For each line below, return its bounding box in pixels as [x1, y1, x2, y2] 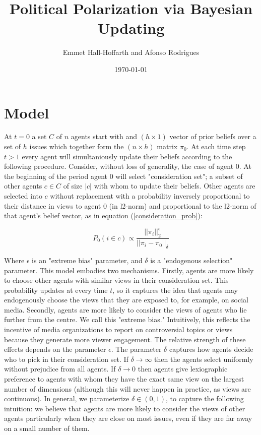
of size [63, 180, 83, 191]
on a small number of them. [4, 423, 90, 433]
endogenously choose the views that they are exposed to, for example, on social [4, 294, 248, 305]
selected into [4, 191, 42, 201]
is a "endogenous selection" [150, 255, 233, 265]
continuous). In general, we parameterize [4, 393, 129, 404]
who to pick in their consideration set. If [4, 353, 128, 364]
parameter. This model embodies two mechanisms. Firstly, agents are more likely [4, 265, 254, 275]
